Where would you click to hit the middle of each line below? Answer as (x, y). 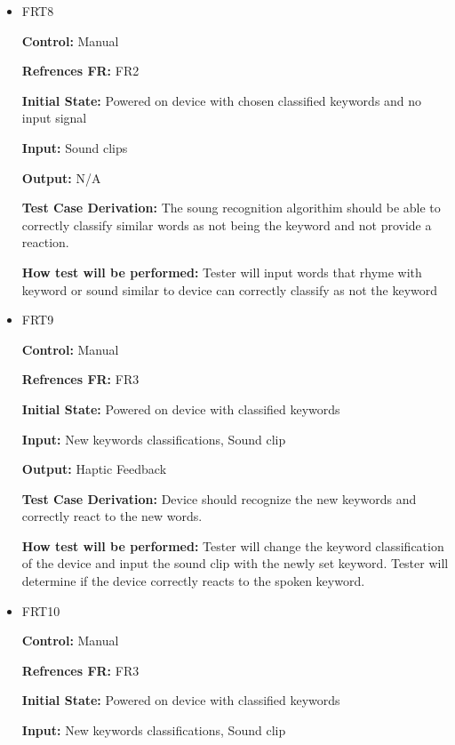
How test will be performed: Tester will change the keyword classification (233, 545)
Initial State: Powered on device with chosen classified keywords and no (222, 100)
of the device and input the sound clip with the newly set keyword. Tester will (235, 563)
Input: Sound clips (75, 147)
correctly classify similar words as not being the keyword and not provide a (227, 224)
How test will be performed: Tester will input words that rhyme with (222, 272)
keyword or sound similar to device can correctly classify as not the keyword (230, 289)
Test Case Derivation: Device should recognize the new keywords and (219, 498)
